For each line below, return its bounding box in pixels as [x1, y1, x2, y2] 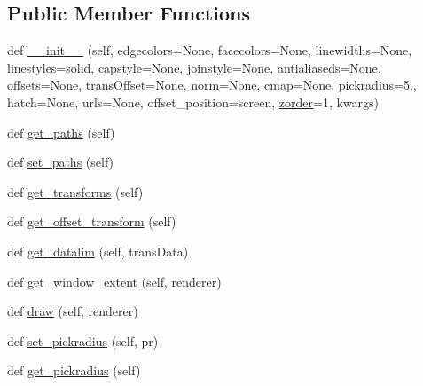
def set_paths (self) [7, 153, 114, 171]
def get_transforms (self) [7, 182, 144, 201]
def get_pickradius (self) [7, 361, 141, 380]
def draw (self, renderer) [7, 302, 138, 320]
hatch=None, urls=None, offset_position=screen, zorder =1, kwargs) [7, 92, 380, 111]
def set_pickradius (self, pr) [7, 331, 159, 350]
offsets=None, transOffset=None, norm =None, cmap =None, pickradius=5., [7, 75, 417, 94]
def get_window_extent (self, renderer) [7, 272, 222, 290]
